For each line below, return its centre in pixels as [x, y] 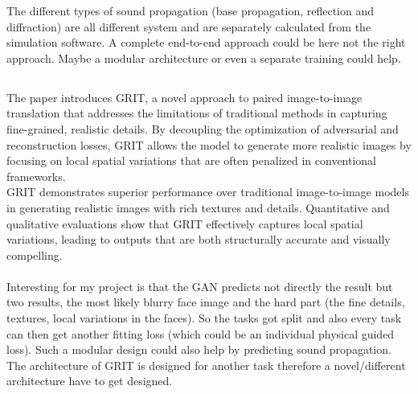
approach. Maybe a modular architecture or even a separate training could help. [204, 57]
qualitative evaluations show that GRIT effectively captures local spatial [185, 223]
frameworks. [36, 176]
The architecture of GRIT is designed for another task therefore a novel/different [206, 365]
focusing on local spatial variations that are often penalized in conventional [192, 160]
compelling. [35, 254]
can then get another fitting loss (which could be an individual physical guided [201, 333]
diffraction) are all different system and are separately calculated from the [189, 26]
